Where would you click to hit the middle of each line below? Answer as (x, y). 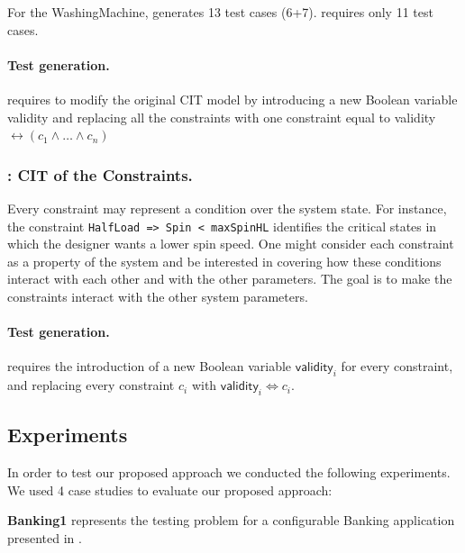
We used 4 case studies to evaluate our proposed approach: (170, 490)
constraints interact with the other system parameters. (158, 297)
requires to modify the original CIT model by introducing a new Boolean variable (232, 99)
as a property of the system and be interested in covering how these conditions (224, 261)
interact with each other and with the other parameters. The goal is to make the (230, 279)
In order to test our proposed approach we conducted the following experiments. (229, 472)
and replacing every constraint (91, 385)
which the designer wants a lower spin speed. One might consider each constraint (231, 244)
